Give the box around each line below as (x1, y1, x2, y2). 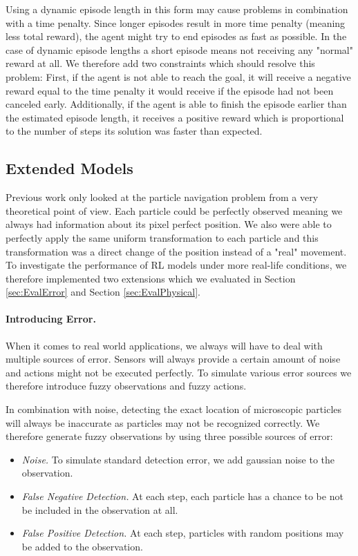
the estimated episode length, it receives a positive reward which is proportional (6, 110, 344, 124)
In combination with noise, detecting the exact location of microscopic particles (6, 402, 342, 416)
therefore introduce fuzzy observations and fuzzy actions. (6, 378, 247, 393)
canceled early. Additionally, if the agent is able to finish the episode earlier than (6, 97, 347, 111)
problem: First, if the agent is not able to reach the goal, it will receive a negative (6, 69, 351, 84)
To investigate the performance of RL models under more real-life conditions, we (6, 258, 347, 272)
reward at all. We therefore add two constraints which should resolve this (6, 56, 315, 70)
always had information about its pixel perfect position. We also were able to (6, 217, 332, 231)
